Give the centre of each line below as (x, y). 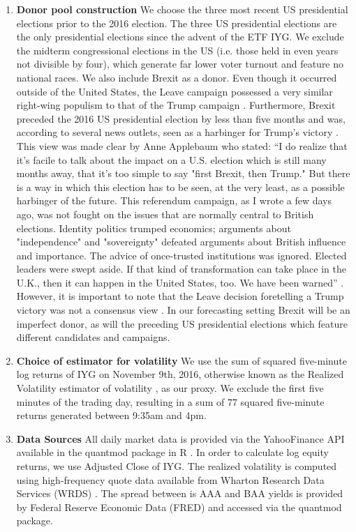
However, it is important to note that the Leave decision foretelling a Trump (180, 296)
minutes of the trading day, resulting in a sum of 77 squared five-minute (170, 401)
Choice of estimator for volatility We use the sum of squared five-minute (181, 360)
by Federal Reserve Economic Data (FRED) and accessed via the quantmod (179, 507)
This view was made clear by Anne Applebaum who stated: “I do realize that (182, 145)
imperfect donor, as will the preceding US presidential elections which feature (182, 323)
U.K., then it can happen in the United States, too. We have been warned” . (180, 282)
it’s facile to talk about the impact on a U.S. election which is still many (171, 159)
